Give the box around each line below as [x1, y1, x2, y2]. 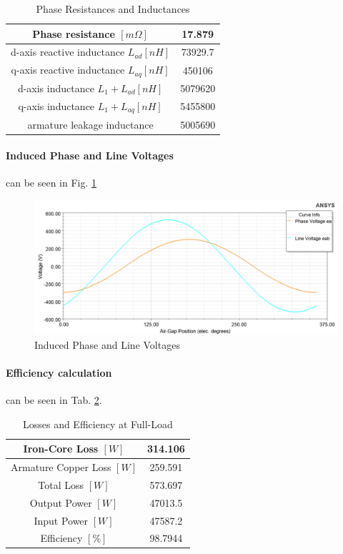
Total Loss [38, 477, 84, 492]
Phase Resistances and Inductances [36, 1, 190, 16]
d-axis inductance [17, 80, 94, 95]
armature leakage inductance [27, 117, 154, 132]
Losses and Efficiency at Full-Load [22, 416, 173, 431]
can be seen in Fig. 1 [6, 175, 97, 190]
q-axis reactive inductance [11, 62, 125, 77]
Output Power [29, 495, 92, 510]
